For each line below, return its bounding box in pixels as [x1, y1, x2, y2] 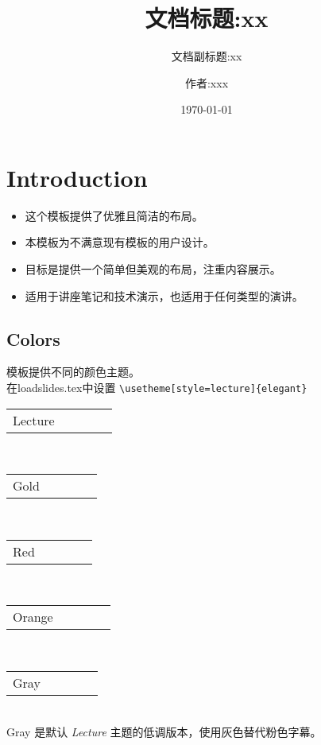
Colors [6, 326, 60, 351]
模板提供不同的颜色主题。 [6, 363, 140, 380]
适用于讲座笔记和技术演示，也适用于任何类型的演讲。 [25, 287, 304, 304]
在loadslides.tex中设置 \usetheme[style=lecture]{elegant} [6, 379, 307, 396]
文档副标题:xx [171, 48, 242, 64]
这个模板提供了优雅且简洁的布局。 [25, 207, 203, 223]
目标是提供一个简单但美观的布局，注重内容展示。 [25, 261, 281, 277]
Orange [13, 607, 53, 627]
